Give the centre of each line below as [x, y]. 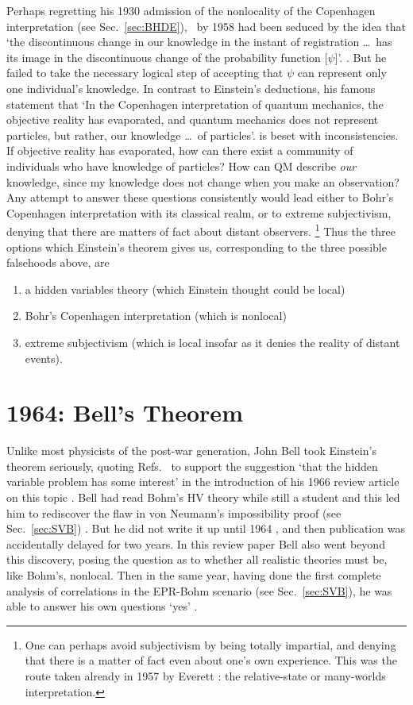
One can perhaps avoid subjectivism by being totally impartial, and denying [210, 644]
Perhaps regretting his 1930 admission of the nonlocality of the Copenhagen [191, 10]
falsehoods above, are [58, 262]
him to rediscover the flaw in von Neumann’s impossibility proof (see [174, 512]
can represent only [342, 73]
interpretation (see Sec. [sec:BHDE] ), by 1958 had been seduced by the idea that [206, 26]
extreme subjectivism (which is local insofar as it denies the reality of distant [212, 342]
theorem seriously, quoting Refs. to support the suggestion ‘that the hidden [192, 466]
